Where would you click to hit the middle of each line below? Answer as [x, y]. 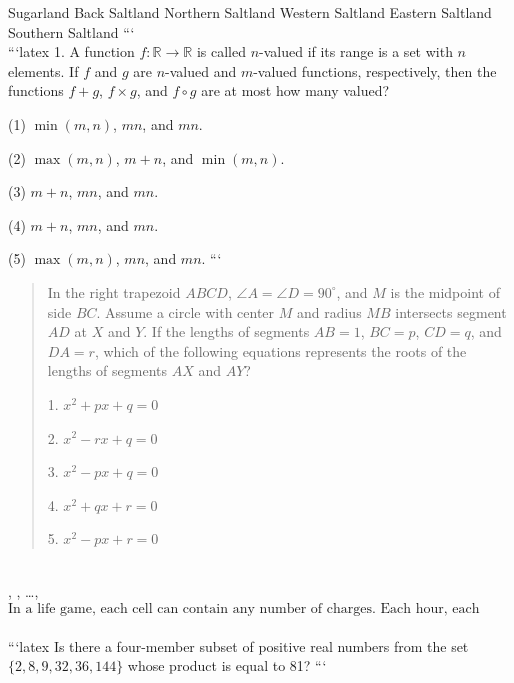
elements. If [43, 70]
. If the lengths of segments [226, 331]
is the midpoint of [445, 291]
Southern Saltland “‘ [71, 31]
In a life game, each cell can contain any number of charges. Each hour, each [244, 609]
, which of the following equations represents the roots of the [280, 350]
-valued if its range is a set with [356, 51]
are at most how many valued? [295, 90]
